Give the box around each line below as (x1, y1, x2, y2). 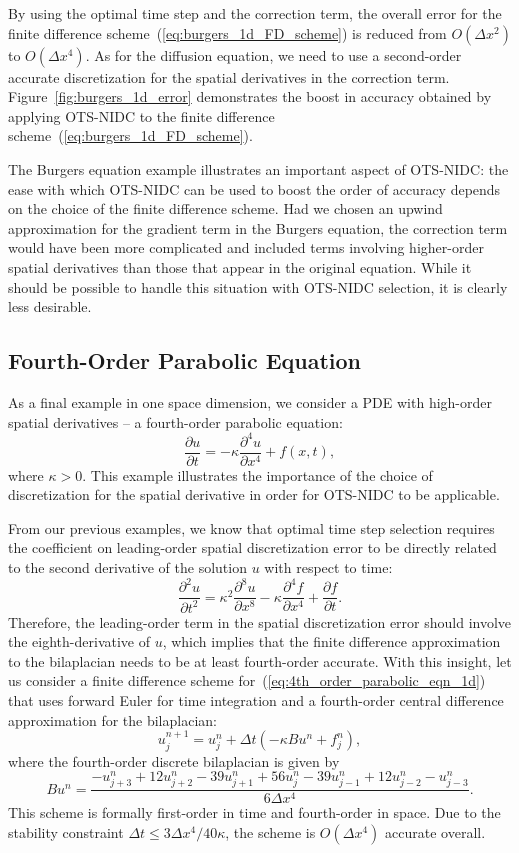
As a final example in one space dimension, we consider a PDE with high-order (8, 391, 492, 412)
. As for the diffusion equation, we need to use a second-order (85, 44, 462, 65)
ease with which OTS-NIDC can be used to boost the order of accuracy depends (8, 178, 501, 199)
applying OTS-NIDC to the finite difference (8, 105, 275, 126)
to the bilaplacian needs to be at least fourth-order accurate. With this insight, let (8, 650, 512, 671)
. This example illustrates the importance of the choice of (82, 464, 433, 485)
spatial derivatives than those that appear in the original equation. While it (8, 256, 472, 277)
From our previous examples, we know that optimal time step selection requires (8, 517, 495, 538)
